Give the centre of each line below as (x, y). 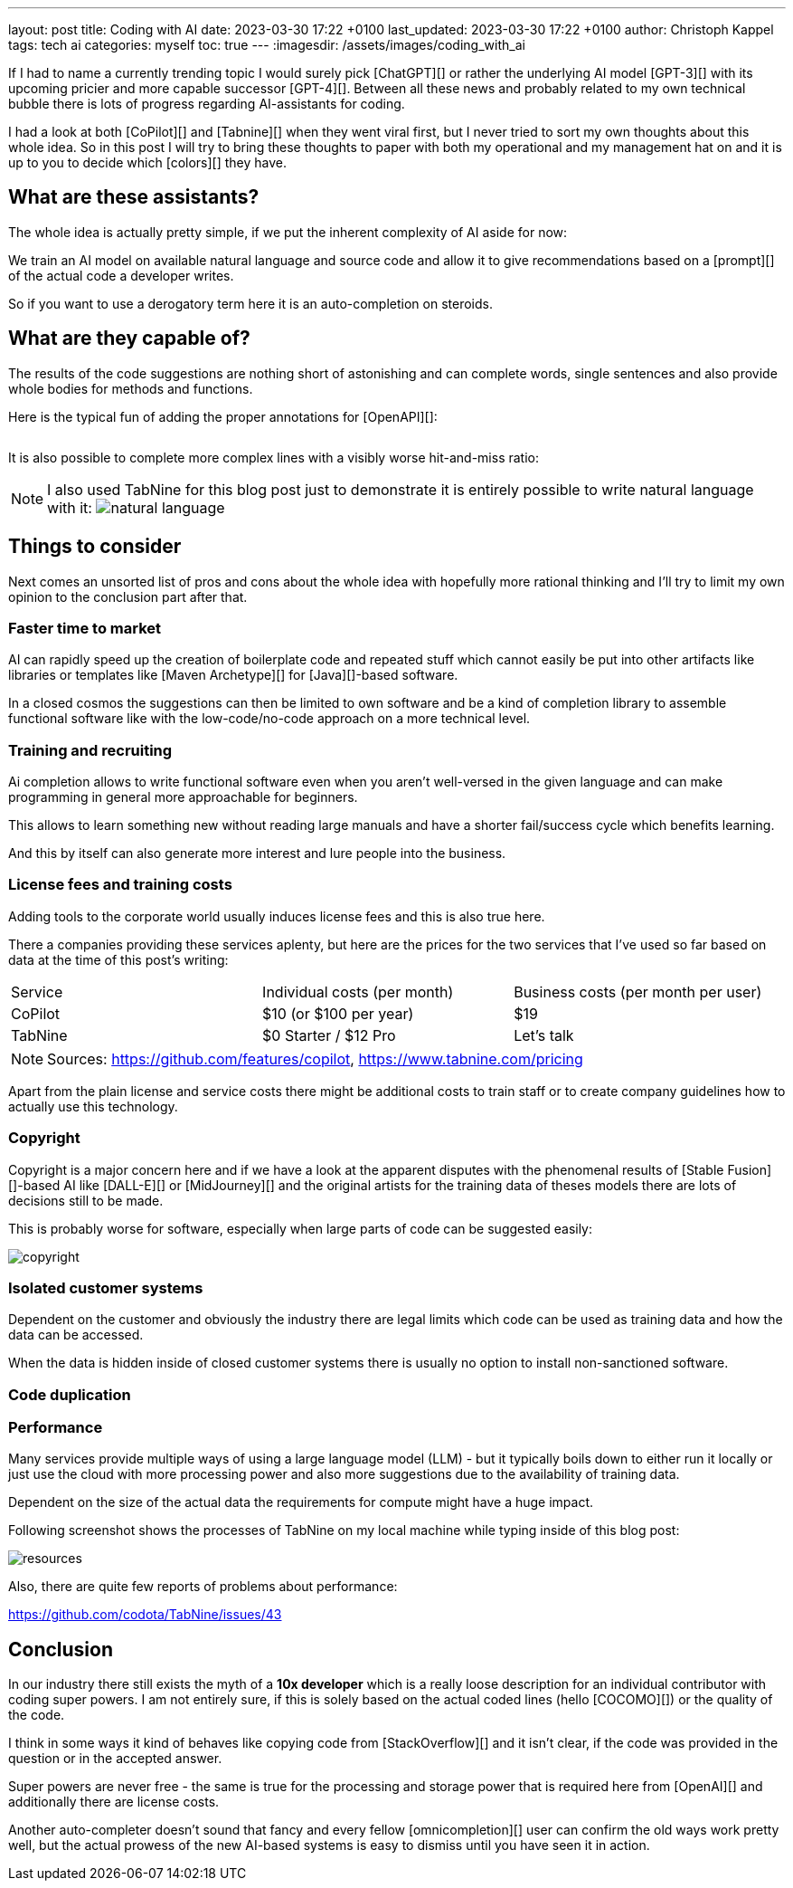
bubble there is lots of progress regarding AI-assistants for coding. (207, 104)
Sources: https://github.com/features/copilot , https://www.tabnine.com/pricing (315, 1058)
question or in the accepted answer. (115, 1759)
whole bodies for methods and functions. (131, 388)
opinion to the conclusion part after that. (128, 596)
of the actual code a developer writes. (121, 275)
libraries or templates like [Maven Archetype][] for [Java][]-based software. (233, 675)
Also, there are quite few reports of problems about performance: (203, 1587)
